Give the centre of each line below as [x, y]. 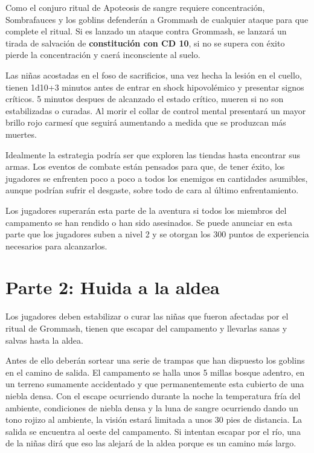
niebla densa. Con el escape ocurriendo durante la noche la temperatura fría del [153, 395]
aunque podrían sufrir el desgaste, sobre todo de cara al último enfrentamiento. [152, 190]
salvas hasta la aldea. [44, 340]
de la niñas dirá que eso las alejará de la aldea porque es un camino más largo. [151, 443]
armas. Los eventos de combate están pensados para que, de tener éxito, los [145, 166]
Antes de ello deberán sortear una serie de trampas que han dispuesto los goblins [155, 360]
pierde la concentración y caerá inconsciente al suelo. [103, 55]
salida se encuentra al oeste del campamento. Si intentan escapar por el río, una [153, 431]
